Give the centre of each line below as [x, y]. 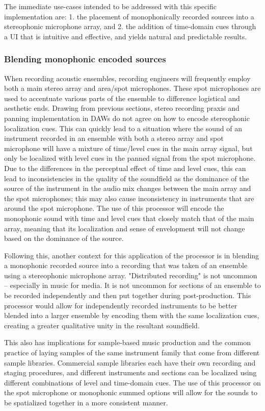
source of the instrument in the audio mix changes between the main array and [128, 188]
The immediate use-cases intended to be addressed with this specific [111, 6]
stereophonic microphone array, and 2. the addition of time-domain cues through [130, 26]
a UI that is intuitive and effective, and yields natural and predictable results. [126, 36]
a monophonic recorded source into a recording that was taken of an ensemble [126, 265]
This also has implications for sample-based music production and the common [127, 342]
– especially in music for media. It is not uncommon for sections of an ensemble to [132, 285]
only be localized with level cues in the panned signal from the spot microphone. [130, 158]
